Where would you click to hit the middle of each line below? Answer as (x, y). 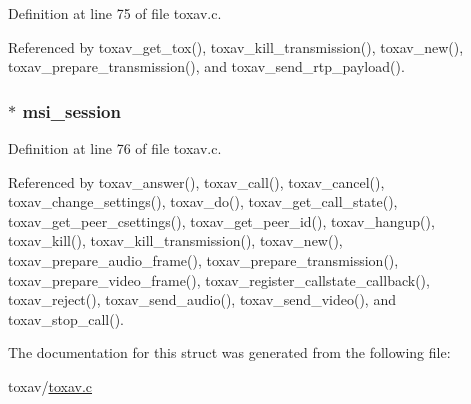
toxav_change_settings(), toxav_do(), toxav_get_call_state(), (203, 201)
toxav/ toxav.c (50, 385)
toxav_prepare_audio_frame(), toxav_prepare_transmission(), (203, 259)
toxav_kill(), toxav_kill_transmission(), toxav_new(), (175, 240)
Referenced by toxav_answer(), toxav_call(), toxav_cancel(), (196, 181)
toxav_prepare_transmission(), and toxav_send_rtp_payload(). (206, 66)
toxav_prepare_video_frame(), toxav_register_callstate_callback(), (219, 279)
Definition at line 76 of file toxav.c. (115, 148)
